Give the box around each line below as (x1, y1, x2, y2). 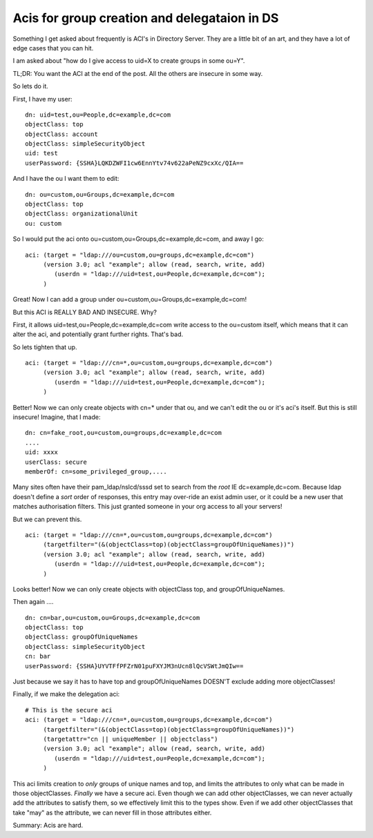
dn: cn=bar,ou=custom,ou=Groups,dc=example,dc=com (25, 614, 200, 621)
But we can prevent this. (12, 515, 82, 523)
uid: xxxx (25, 449, 58, 456)
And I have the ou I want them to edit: (12, 175, 119, 183)
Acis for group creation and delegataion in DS (12, 10, 279, 26)
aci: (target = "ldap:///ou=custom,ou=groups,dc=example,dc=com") (25, 251, 255, 259)
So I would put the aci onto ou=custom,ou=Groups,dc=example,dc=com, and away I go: (12, 235, 264, 243)
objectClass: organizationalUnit (25, 210, 138, 217)
